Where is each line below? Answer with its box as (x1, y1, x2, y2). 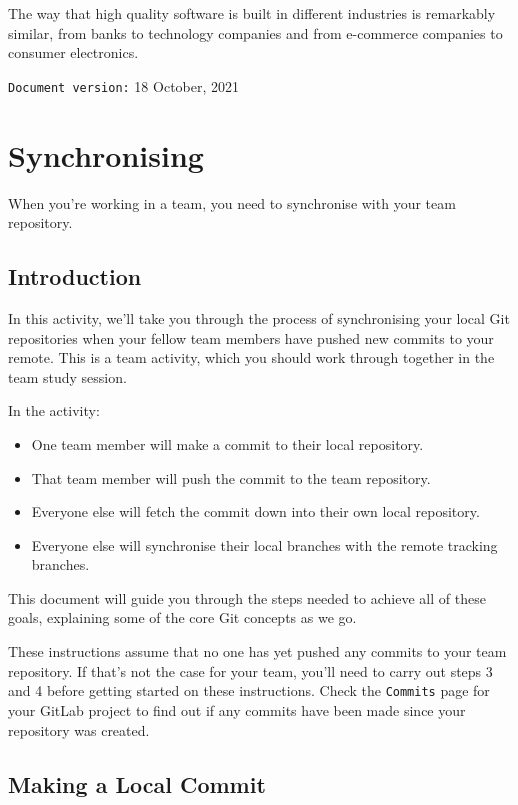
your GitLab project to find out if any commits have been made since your (8, 699, 466, 720)
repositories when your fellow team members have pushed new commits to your (8, 327, 494, 348)
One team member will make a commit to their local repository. (31, 433, 424, 454)
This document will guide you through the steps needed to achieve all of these (8, 587, 486, 608)
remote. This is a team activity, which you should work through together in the (8, 347, 495, 368)
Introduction (8, 261, 142, 292)
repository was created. (8, 719, 150, 740)
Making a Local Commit (8, 768, 266, 799)
